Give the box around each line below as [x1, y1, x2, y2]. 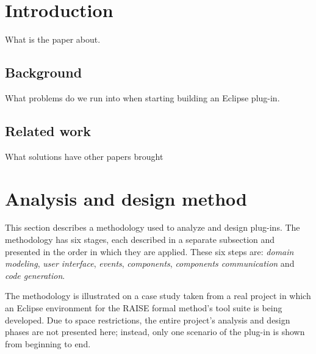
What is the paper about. [5, 33, 101, 46]
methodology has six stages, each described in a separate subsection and [5, 233, 275, 246]
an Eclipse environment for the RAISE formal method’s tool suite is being [5, 302, 282, 314]
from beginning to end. [5, 337, 91, 350]
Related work [5, 121, 92, 140]
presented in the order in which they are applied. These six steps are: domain [5, 245, 294, 258]
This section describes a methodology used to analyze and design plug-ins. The [5, 221, 300, 234]
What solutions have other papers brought [5, 150, 163, 162]
